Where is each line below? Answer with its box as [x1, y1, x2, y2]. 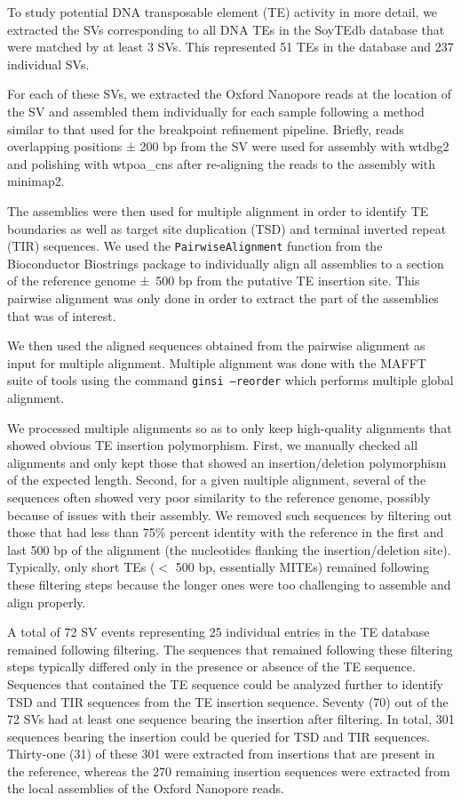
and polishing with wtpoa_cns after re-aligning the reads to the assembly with [7, 154, 435, 173]
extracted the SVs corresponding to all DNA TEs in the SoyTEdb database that [7, 20, 445, 38]
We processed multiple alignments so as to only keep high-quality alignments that [7, 418, 452, 437]
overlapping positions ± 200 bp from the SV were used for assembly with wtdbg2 [7, 137, 449, 156]
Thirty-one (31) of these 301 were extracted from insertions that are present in [7, 744, 435, 763]
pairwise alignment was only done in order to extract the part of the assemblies [7, 288, 439, 307]
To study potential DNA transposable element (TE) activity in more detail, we [7, 3, 438, 20]
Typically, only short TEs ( [7, 558, 155, 576]
